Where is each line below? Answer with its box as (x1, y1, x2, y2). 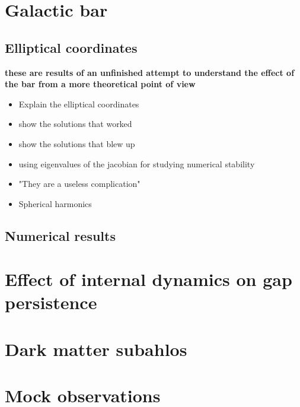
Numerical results (5, 226, 116, 244)
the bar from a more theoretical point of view (5, 78, 196, 90)
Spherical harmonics (18, 197, 92, 209)
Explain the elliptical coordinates (18, 97, 139, 110)
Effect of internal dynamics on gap (5, 267, 292, 291)
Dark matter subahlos (5, 336, 187, 361)
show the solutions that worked (18, 117, 132, 130)
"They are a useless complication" (18, 177, 141, 190)
